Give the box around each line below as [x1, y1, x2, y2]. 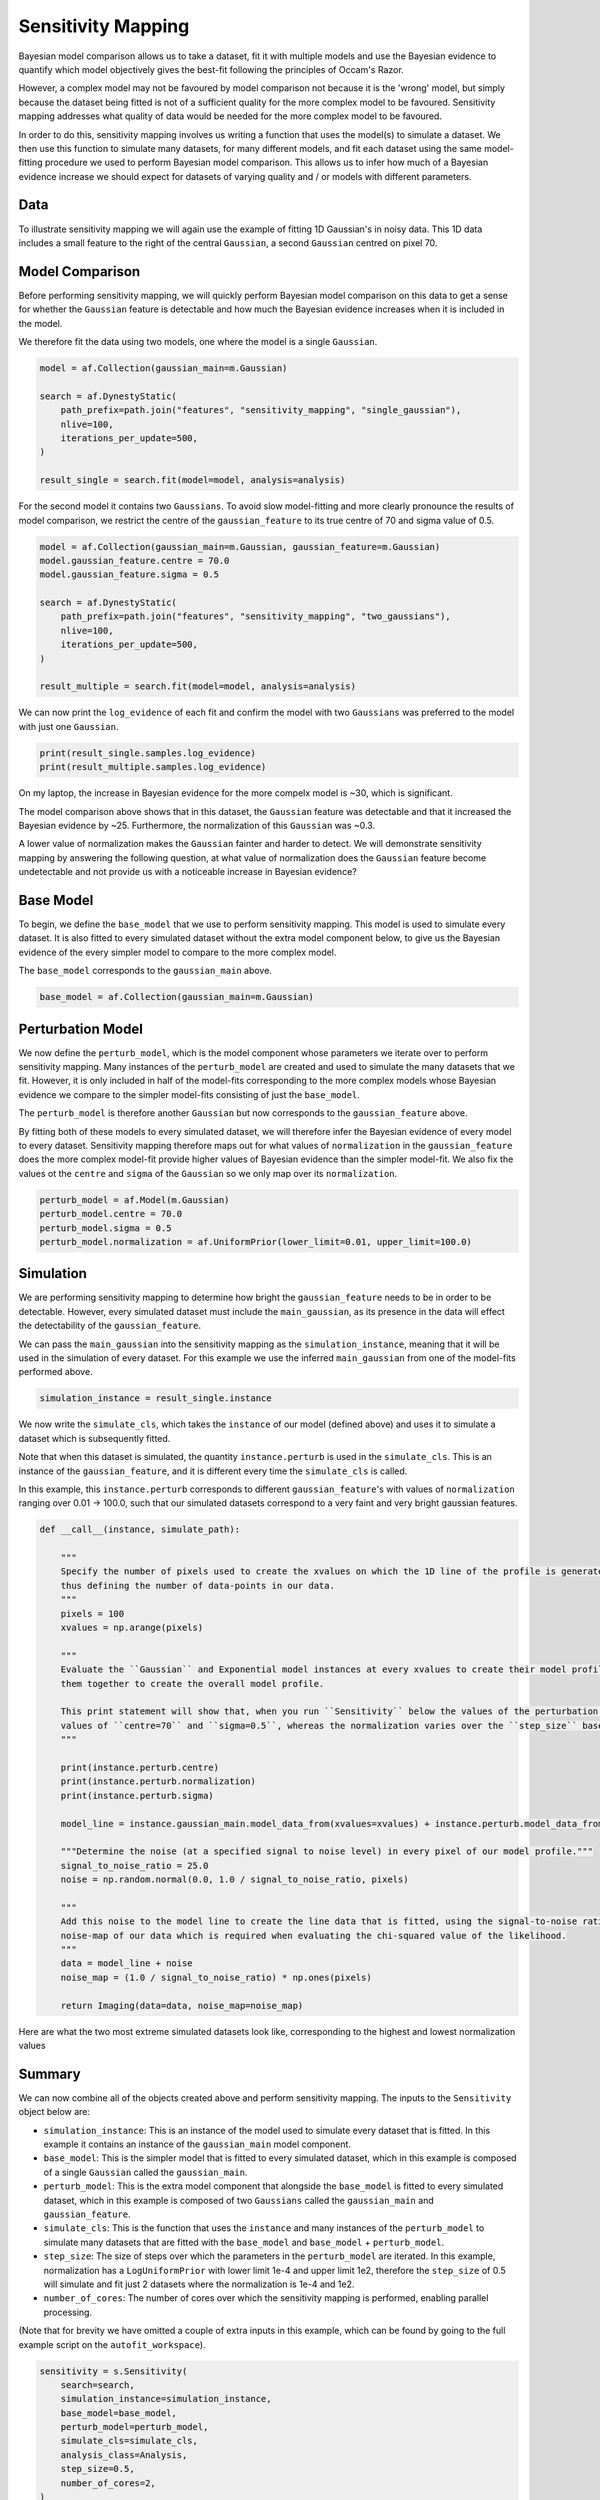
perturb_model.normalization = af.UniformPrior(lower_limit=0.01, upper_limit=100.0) [39, 1236, 472, 1247]
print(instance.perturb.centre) [60, 1761, 220, 1773]
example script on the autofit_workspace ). [18, 2338, 206, 2350]
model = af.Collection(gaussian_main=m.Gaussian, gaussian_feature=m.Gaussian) [39, 541, 441, 552]
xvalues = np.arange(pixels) [60, 1622, 204, 1634]
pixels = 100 [60, 1608, 125, 1619]
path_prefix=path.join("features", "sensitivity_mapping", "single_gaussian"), [60, 405, 462, 416]
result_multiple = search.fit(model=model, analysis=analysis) [39, 681, 357, 692]
